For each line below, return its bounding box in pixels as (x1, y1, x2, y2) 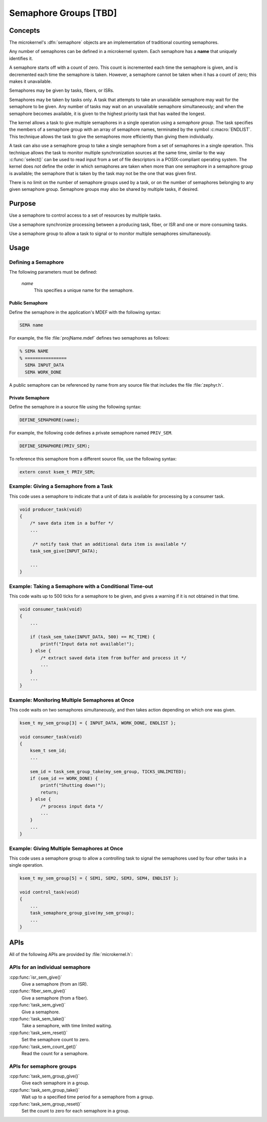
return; (40, 789, 59, 795)
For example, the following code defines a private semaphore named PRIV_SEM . (9, 429, 173, 436)
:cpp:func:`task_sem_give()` (9, 1002, 66, 1008)
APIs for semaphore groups (9, 1063, 77, 1069)
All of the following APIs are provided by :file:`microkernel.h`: (9, 951, 133, 957)
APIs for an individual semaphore (9, 964, 91, 971)
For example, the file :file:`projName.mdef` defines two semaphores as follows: (9, 335, 170, 341)
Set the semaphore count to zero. (21, 1037, 90, 1043)
